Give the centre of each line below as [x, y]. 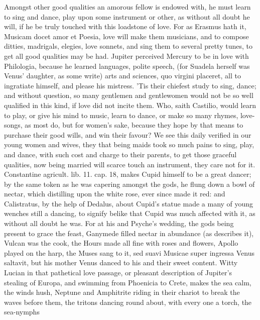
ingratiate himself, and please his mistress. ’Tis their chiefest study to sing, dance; [130, 85]
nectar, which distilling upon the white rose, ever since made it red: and [115, 194]
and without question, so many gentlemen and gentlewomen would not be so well [129, 95]
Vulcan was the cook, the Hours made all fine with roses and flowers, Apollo [121, 243]
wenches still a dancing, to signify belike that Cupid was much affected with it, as [130, 213]
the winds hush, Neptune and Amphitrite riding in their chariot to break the [122, 292]
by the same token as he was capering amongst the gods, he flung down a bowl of [129, 184]
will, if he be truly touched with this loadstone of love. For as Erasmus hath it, [125, 26]
